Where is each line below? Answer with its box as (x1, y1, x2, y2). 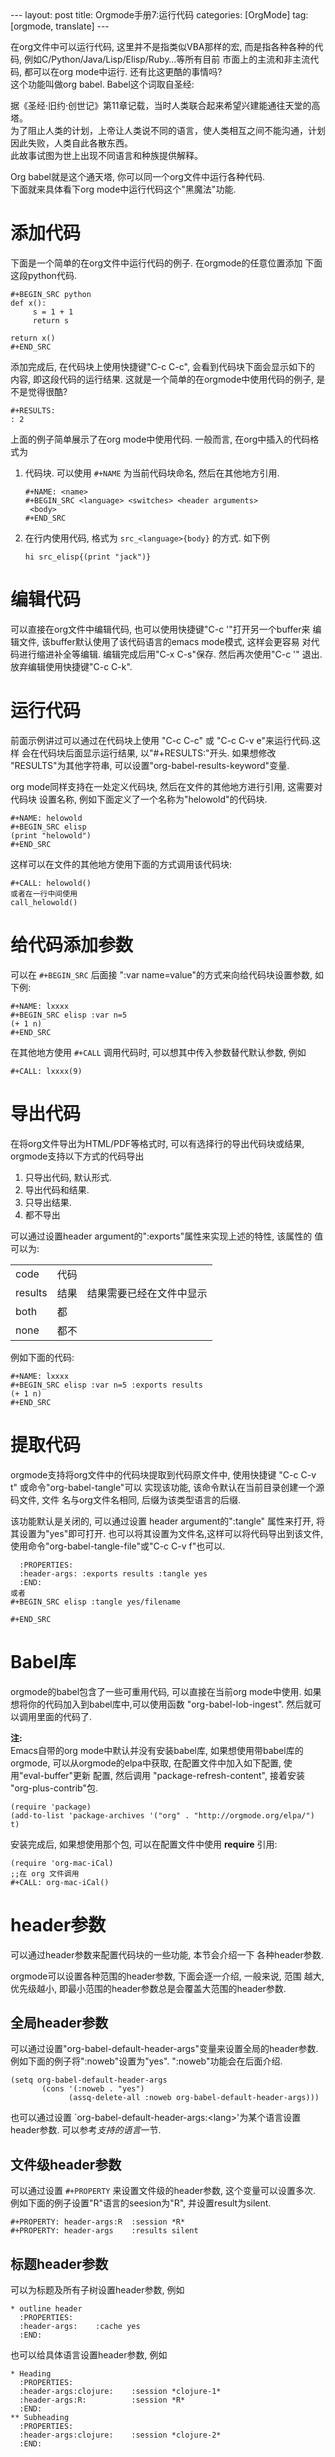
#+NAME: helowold (10, 813, 83, 823)
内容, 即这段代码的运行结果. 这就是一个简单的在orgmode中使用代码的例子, (10, 373, 315, 385)
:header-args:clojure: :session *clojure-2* (19, 2430, 222, 2440)
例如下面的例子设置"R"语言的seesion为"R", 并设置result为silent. (10, 2197, 272, 2209)
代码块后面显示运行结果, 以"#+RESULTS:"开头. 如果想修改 (38, 747, 277, 759)
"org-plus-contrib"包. (10, 1782, 99, 1794)
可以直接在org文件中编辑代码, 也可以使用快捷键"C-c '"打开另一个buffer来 (10, 623, 311, 635)
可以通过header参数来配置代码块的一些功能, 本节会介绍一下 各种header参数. (10, 1948, 324, 1961)
